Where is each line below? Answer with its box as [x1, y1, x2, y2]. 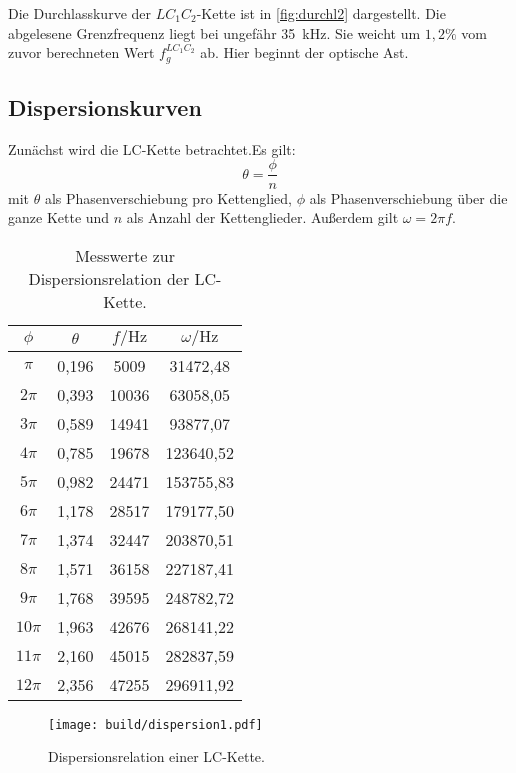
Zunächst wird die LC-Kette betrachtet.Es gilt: [8, 138, 296, 159]
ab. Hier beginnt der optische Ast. [200, 42, 409, 63]
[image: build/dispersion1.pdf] [48, 717, 263, 732]
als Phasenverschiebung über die [309, 187, 508, 208]
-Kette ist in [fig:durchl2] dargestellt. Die [196, 3, 446, 23]
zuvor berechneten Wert [8, 42, 155, 63]
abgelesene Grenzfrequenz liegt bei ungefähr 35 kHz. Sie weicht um [8, 22, 421, 43]
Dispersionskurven [8, 92, 202, 123]
